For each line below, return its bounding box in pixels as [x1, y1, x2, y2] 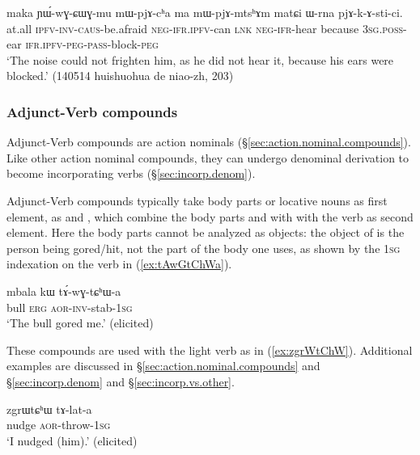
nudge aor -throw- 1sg [6, 416, 111, 433]
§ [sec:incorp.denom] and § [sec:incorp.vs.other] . [6, 373, 235, 390]
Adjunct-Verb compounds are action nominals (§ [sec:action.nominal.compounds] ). [6, 133, 411, 150]
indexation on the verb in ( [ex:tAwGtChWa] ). [6, 255, 232, 272]
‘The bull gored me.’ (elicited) [6, 314, 154, 331]
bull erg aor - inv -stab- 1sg [6, 298, 133, 315]
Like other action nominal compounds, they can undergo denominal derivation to [6, 149, 409, 166]
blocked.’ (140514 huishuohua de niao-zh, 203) [6, 67, 234, 84]
